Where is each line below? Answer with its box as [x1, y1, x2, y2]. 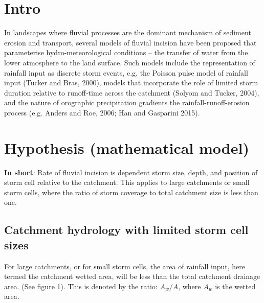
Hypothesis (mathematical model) [4, 137, 249, 158]
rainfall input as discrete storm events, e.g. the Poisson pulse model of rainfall [4, 67, 248, 78]
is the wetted [215, 281, 256, 291]
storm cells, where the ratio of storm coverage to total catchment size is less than [4, 187, 258, 197]
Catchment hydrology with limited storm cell [4, 222, 249, 238]
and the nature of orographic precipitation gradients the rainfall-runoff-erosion [4, 97, 250, 108]
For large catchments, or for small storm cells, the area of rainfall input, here [4, 261, 245, 271]
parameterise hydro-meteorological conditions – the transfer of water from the [4, 47, 248, 58]
